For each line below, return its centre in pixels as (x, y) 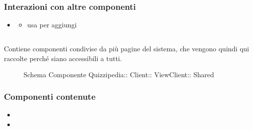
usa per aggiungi (52, 25)
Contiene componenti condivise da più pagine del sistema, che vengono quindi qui (126, 49)
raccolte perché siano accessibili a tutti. (63, 58)
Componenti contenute (50, 96)
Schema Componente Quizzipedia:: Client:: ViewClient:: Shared (119, 75)
